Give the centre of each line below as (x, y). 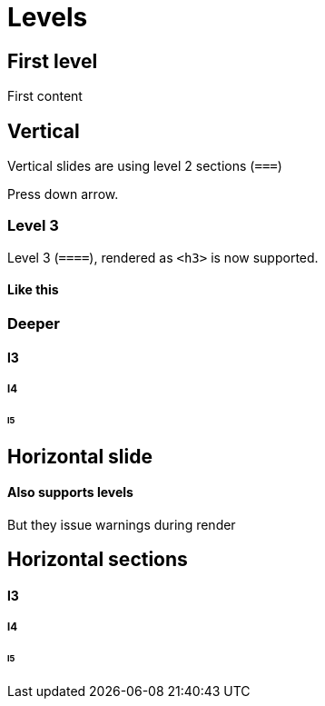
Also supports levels (70, 492)
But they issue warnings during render (122, 524)
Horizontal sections (98, 560)
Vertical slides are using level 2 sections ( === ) (145, 166)
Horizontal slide (80, 456)
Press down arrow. (63, 194)
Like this (33, 290)
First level (53, 61)
